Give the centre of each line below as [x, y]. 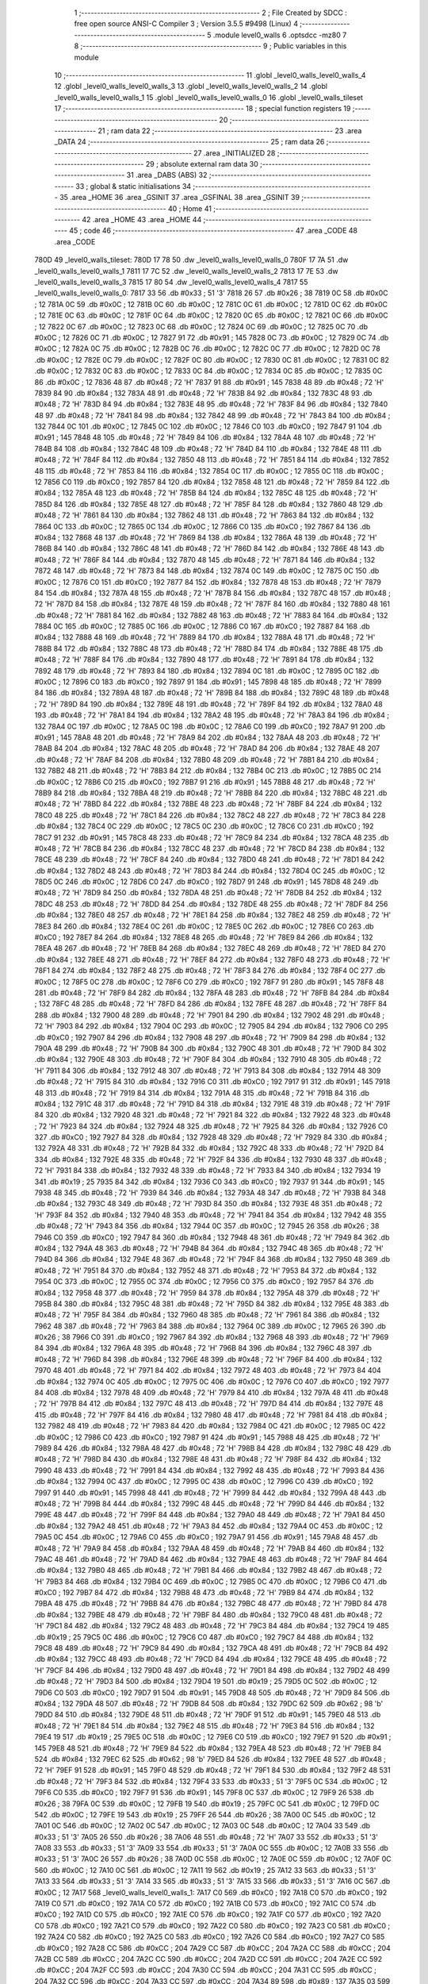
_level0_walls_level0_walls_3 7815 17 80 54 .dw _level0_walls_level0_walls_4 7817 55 [171, 282]
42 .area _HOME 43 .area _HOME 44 [142, 220]
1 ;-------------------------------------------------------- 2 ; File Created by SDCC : [211, 13]
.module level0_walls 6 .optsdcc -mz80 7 [280, 35]
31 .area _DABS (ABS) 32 [167, 175]
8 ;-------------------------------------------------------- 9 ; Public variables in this [210, 46]
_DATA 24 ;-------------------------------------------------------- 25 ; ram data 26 [189, 142]
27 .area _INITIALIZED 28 [234, 153]
